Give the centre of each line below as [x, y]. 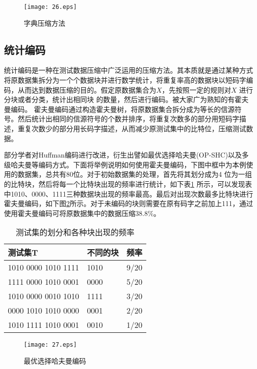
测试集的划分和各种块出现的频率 [75, 232]
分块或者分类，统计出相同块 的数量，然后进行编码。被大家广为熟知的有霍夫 [126, 99]
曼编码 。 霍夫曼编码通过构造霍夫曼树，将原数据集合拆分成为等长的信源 [119, 109]
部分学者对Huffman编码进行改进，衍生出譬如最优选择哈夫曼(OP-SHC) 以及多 [127, 155]
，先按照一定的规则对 [196, 89]
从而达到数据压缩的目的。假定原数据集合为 [87, 89]
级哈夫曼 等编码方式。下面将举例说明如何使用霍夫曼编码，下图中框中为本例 [125, 164]
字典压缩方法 [44, 23]
